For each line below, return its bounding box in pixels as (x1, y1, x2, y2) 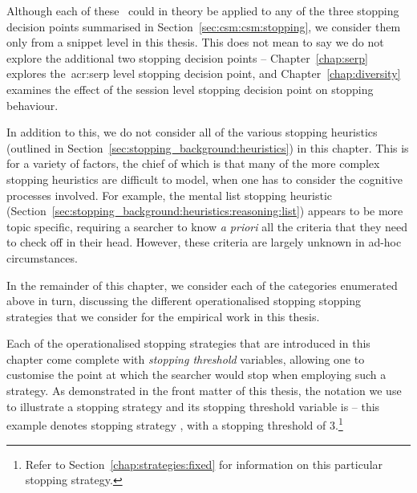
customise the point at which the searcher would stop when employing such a (6, 366, 387, 383)
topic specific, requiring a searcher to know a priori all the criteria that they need (6, 218, 407, 234)
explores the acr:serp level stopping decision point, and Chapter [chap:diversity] (6, 65, 401, 82)
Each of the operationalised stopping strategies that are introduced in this (6, 335, 370, 352)
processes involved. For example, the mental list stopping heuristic (6, 186, 332, 203)
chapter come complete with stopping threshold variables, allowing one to (6, 350, 365, 367)
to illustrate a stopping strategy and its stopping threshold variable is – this (6, 397, 380, 414)
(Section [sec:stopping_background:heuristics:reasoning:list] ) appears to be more (6, 202, 403, 219)
